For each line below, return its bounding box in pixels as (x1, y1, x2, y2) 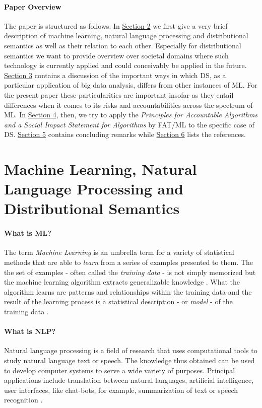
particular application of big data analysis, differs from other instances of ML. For (4, 80, 257, 90)
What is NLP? (4, 326, 56, 336)
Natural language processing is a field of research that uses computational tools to (4, 345, 257, 356)
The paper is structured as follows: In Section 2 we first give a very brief (4, 20, 228, 31)
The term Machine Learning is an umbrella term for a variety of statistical (4, 247, 234, 257)
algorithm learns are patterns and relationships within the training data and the (4, 286, 252, 297)
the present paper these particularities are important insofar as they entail (4, 89, 234, 100)
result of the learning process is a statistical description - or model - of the (4, 296, 233, 307)
